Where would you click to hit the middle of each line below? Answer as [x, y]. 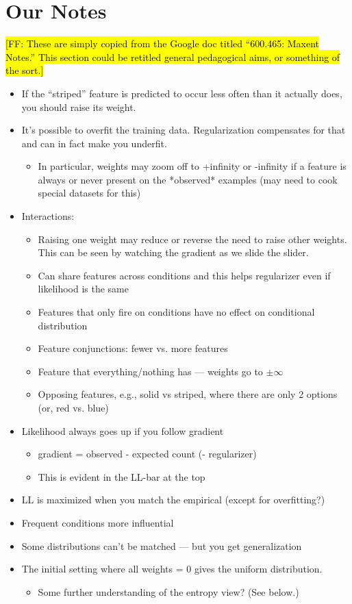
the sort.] [25, 70]
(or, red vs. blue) [73, 407]
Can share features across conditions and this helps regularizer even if [184, 275]
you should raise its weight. [79, 106]
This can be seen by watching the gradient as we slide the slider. [173, 252]
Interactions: [48, 216]
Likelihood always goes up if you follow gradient [123, 430]
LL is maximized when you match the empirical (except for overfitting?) [173, 500]
